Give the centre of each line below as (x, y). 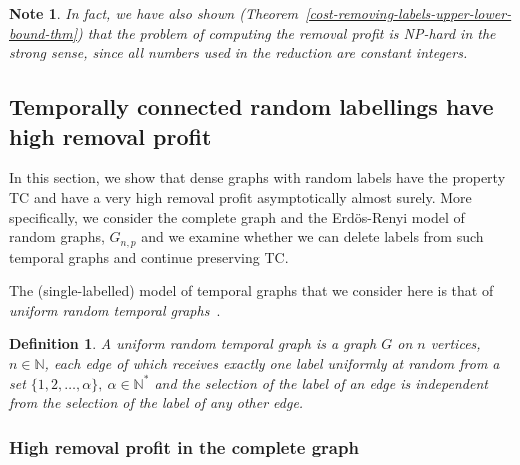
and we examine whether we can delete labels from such (312, 236)
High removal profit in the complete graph (184, 446)
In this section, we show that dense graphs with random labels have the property (257, 177)
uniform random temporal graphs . (115, 309)
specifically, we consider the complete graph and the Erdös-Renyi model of (237, 216)
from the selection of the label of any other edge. (156, 402)
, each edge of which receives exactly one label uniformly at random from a (272, 362)
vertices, (455, 343)
